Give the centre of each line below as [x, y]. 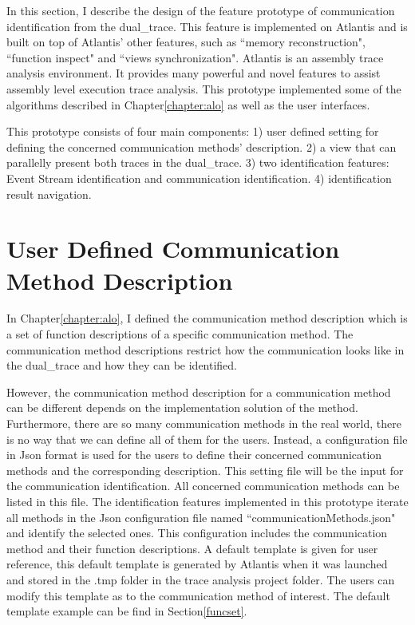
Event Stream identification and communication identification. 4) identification [199, 178]
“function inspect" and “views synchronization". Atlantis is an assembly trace [195, 57]
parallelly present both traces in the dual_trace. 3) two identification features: [198, 162]
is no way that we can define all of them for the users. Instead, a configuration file [207, 439]
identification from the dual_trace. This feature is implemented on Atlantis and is [207, 26]
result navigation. [49, 194]
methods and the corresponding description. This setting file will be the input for [205, 470]
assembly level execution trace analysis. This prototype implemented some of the [204, 88]
